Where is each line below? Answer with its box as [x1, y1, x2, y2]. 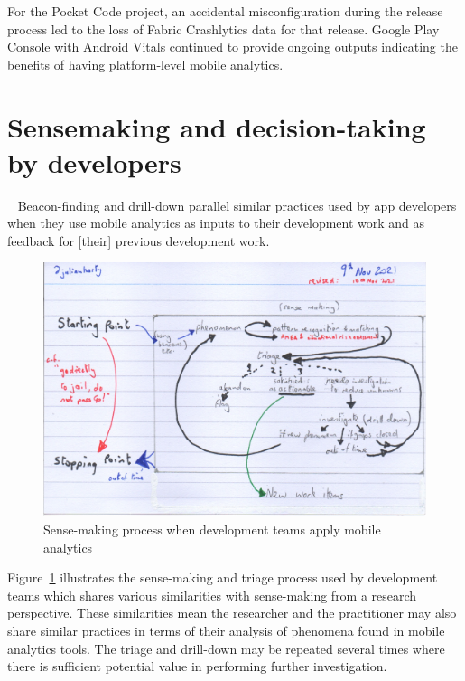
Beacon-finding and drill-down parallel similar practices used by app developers [17, 195, 457, 214]
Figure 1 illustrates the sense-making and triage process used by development [7, 568, 438, 587]
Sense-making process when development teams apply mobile [43, 520, 381, 539]
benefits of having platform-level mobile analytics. [7, 54, 284, 73]
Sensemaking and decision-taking [7, 108, 426, 145]
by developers [7, 143, 181, 180]
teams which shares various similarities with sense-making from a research [7, 585, 417, 604]
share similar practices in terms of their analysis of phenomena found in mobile [7, 621, 445, 640]
